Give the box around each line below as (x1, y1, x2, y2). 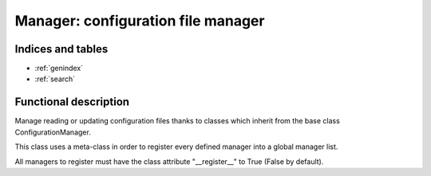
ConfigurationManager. (14, 127, 91, 137)
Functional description (14, 96, 130, 109)
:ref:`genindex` (34, 64, 84, 73)
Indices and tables (14, 42, 109, 56)
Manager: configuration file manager (14, 12, 265, 29)
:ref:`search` (34, 74, 76, 84)
